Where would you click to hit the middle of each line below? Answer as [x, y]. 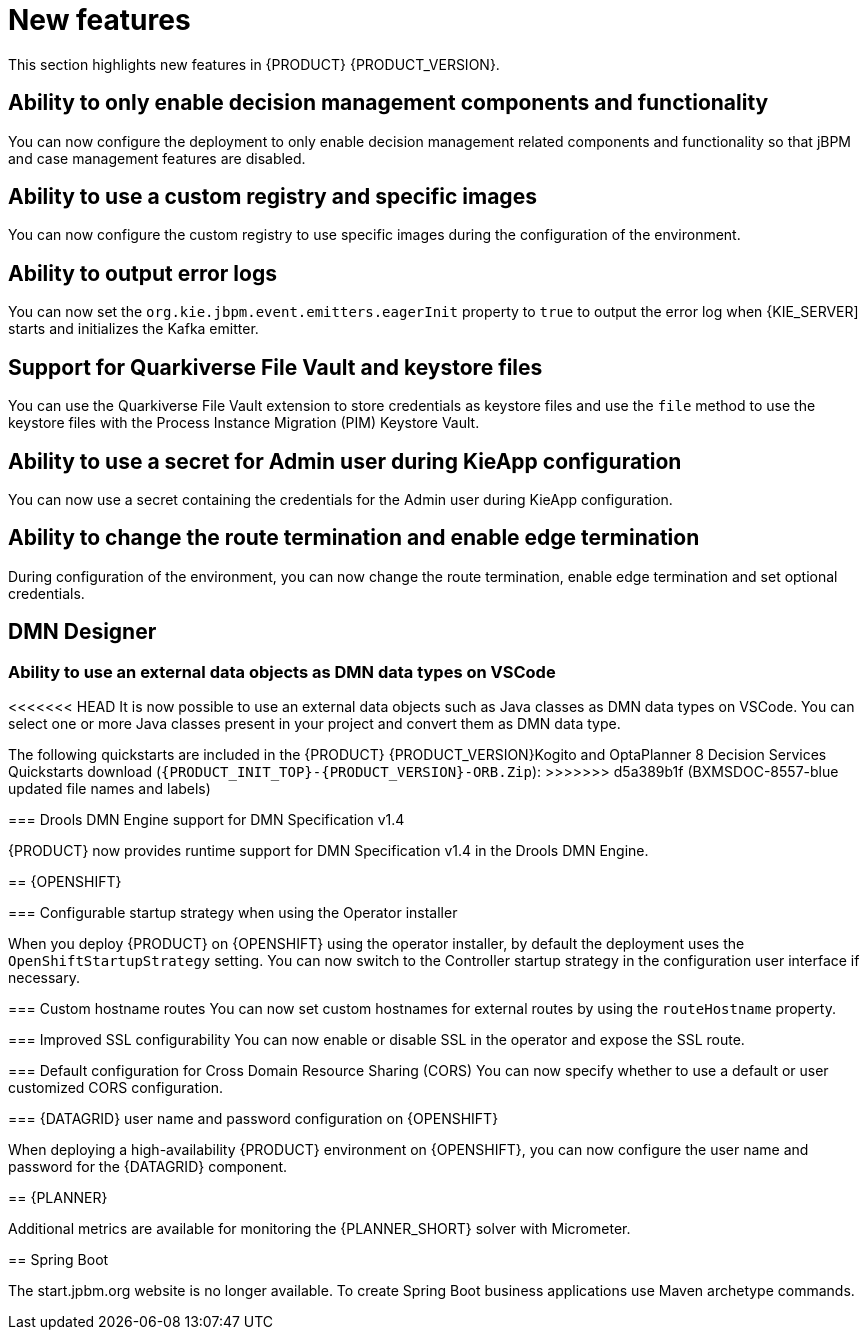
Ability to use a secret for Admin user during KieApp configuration [345, 461]
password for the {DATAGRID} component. [148, 1167]
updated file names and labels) [109, 789]
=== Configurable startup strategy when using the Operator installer [233, 913]
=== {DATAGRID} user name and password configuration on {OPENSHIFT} [253, 1119]
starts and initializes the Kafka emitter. [133, 329]
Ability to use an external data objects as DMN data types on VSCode [282, 671]
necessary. [44, 978]
